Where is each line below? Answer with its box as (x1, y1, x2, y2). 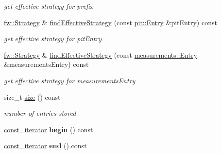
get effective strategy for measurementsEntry (4, 75, 136, 85)
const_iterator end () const (4, 140, 87, 151)
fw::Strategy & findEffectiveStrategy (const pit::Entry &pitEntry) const (4, 17, 217, 27)
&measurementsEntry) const (4, 59, 89, 69)
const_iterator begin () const (4, 124, 93, 134)
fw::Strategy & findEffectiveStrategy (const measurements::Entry (4, 49, 197, 60)
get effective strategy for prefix (4, 1, 93, 11)
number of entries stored (4, 108, 76, 118)
